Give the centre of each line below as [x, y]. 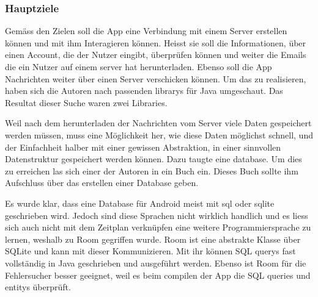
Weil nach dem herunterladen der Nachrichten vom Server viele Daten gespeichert [158, 123]
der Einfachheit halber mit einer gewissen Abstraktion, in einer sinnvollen [143, 147]
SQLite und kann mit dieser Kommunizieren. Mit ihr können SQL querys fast [150, 251]
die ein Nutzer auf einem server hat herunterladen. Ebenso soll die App [139, 66]
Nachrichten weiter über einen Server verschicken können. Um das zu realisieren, [156, 78]
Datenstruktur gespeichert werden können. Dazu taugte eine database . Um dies [153, 159]
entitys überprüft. [38, 287]
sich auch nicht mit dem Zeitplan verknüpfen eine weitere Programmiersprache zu [158, 227]
